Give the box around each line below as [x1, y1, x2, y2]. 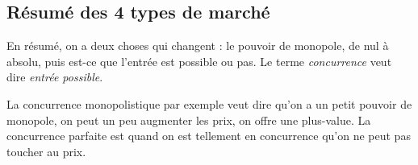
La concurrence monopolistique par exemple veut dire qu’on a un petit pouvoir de [6, 95, 412, 112]
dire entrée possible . [6, 68, 103, 85]
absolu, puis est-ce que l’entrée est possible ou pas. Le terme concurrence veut [6, 52, 392, 69]
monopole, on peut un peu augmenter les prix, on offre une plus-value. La [6, 111, 371, 128]
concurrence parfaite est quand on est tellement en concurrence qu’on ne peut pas [6, 127, 411, 144]
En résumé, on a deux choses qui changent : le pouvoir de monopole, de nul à [6, 37, 389, 54]
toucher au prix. [6, 142, 86, 159]
